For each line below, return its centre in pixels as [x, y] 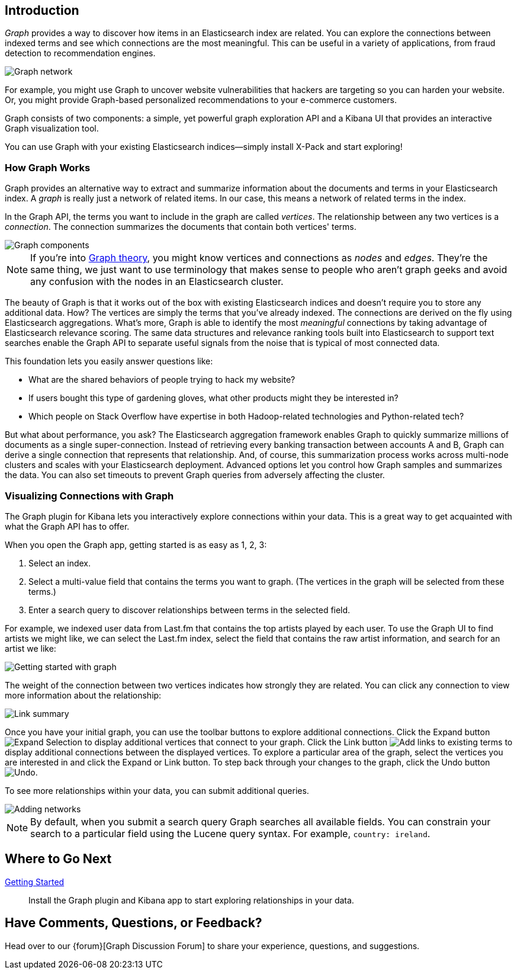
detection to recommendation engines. [80, 53]
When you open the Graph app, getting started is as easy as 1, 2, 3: [136, 544]
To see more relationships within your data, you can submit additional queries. [157, 790]
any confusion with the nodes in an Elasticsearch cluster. [157, 282]
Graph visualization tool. [52, 129]
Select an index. [60, 563]
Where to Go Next [58, 859]
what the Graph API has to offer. [67, 526]
